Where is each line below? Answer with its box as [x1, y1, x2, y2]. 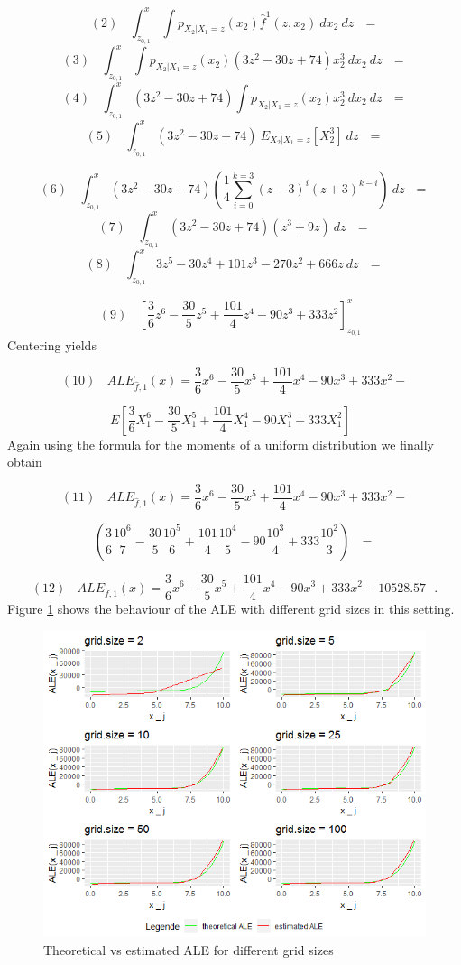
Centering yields [7, 336, 97, 355]
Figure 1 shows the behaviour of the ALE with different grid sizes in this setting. [7, 599, 455, 618]
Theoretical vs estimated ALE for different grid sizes [43, 940, 334, 959]
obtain [7, 452, 42, 471]
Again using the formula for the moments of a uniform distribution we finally [7, 434, 434, 453]
